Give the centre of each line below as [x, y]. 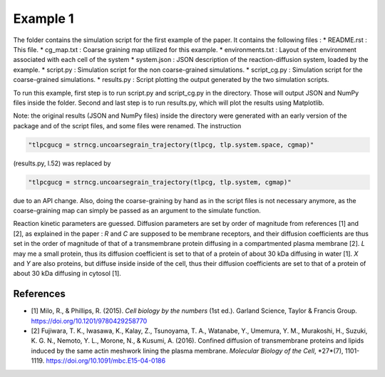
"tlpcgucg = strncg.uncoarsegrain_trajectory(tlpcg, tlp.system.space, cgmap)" [171, 145]
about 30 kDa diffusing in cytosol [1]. [67, 274]
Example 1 [43, 19]
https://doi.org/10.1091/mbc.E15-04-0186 [106, 361]
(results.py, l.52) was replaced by [62, 163]
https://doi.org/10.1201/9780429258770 [89, 321]
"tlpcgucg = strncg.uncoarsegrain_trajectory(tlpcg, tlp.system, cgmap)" [160, 182]
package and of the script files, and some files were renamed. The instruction [127, 125]
